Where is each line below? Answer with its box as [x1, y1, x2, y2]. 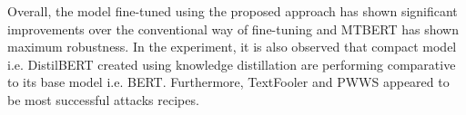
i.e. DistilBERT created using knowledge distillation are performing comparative [7, 54, 456, 73]
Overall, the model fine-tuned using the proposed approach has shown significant [7, 2, 458, 20]
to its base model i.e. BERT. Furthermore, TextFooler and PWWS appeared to [7, 72, 450, 91]
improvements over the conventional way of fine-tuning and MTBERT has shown [7, 19, 459, 38]
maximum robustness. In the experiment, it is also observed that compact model [7, 37, 457, 56]
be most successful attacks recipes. [7, 90, 199, 109]
